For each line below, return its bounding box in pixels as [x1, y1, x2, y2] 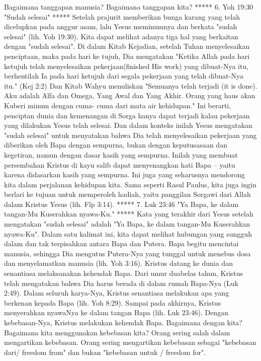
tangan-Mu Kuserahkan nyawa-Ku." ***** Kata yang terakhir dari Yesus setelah [4, 208, 253, 219]
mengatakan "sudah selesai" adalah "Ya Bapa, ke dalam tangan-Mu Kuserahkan [4, 219, 250, 229]
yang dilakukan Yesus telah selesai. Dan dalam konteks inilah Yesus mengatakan [4, 120, 252, 130]
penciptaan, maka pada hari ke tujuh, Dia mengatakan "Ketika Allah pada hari [4, 50, 250, 61]
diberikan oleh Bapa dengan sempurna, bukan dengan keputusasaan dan [4, 139, 227, 150]
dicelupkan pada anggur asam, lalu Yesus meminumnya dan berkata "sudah [4, 21, 237, 32]
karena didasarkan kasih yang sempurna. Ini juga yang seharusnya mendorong [4, 169, 245, 180]
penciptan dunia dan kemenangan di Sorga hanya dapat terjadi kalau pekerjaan [4, 110, 250, 120]
